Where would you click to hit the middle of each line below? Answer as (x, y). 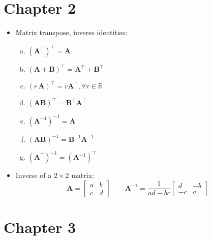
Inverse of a (34, 175)
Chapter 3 (40, 227)
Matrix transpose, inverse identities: (71, 32)
